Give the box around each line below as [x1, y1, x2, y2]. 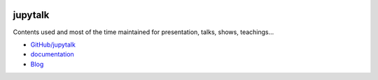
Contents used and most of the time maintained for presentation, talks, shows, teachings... [13, 28, 274, 36]
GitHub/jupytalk [30, 40, 76, 49]
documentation [30, 50, 75, 58]
